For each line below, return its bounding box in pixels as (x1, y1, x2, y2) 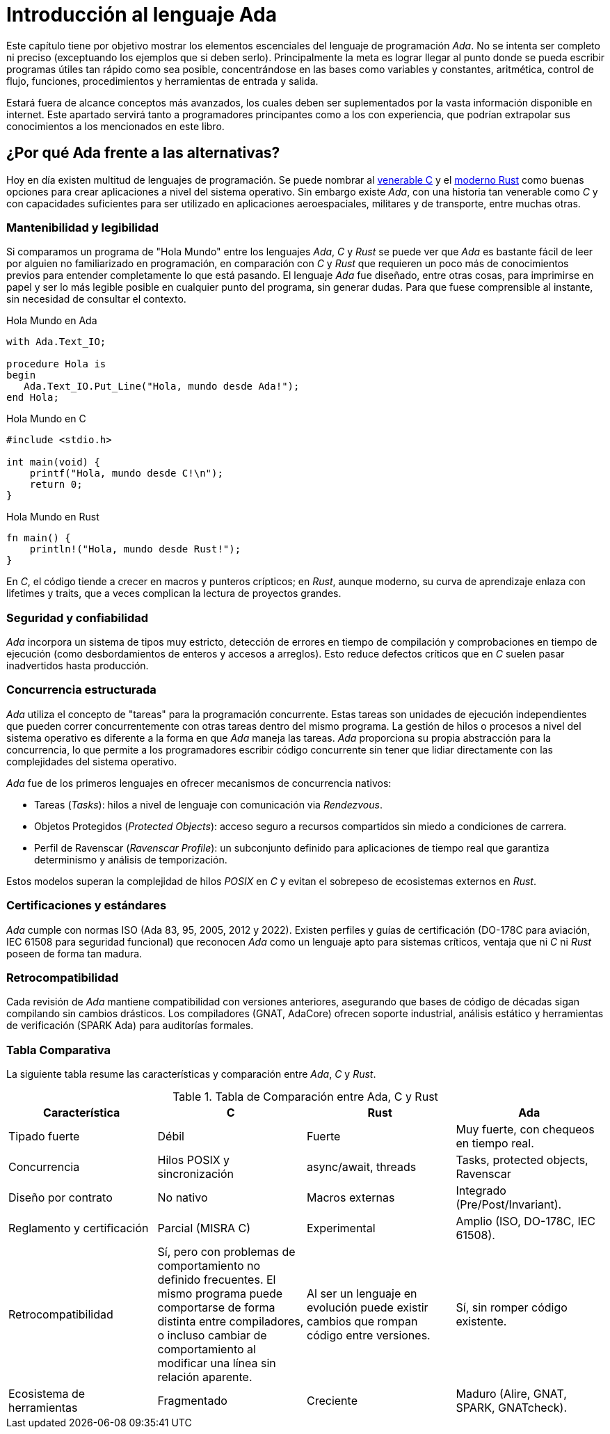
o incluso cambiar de (157, 1328, 267, 1343)
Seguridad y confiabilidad (6, 610, 149, 625)
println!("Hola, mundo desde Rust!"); (29, 543, 241, 555)
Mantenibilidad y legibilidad (6, 220, 159, 234)
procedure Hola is (6, 358, 106, 370)
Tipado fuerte (8, 1129, 80, 1144)
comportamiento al (157, 1342, 256, 1357)
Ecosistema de (8, 1387, 86, 1401)
